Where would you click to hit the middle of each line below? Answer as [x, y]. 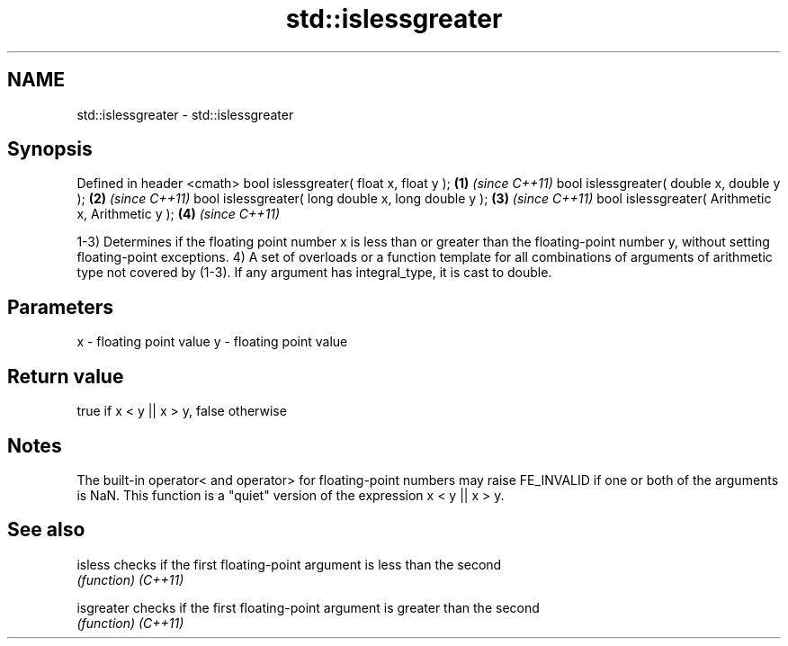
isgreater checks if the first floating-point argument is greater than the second [308, 607]
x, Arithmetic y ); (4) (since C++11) [179, 214]
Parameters [60, 307]
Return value [66, 376]
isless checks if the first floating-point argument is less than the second [289, 564]
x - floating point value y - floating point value [212, 342]
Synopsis [50, 149]
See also [46, 530]
